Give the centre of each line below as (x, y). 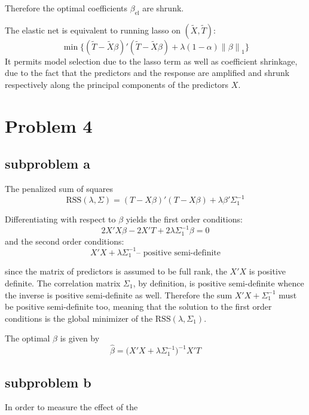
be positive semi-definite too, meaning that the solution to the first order (138, 306)
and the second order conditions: (65, 241)
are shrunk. (163, 8)
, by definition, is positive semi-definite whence (218, 283)
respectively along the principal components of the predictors (117, 84)
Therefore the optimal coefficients (66, 8)
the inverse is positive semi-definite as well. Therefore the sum (119, 295)
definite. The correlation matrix (63, 283)
